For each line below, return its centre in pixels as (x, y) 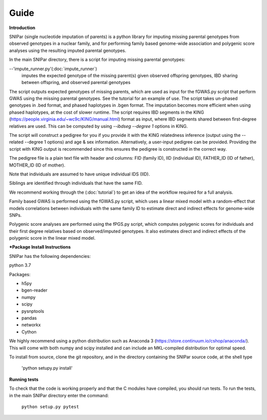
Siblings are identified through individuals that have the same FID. (76, 183)
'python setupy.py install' (47, 368)
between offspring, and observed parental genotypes (76, 83)
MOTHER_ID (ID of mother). (37, 165)
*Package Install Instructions (40, 247)
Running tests (24, 379)
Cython (29, 332)
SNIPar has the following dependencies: (50, 256)
